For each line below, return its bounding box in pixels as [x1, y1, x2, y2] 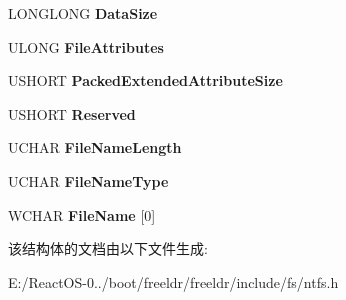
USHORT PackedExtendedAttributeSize [8, 70, 283, 91]
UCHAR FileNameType [8, 170, 169, 191]
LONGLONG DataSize [8, 3, 158, 23]
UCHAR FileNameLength [8, 137, 182, 158]
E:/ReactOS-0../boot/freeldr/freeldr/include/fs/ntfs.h [8, 271, 339, 292]
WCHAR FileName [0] [8, 204, 156, 225]
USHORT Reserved [8, 103, 136, 124]
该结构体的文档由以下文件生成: [8, 238, 208, 259]
